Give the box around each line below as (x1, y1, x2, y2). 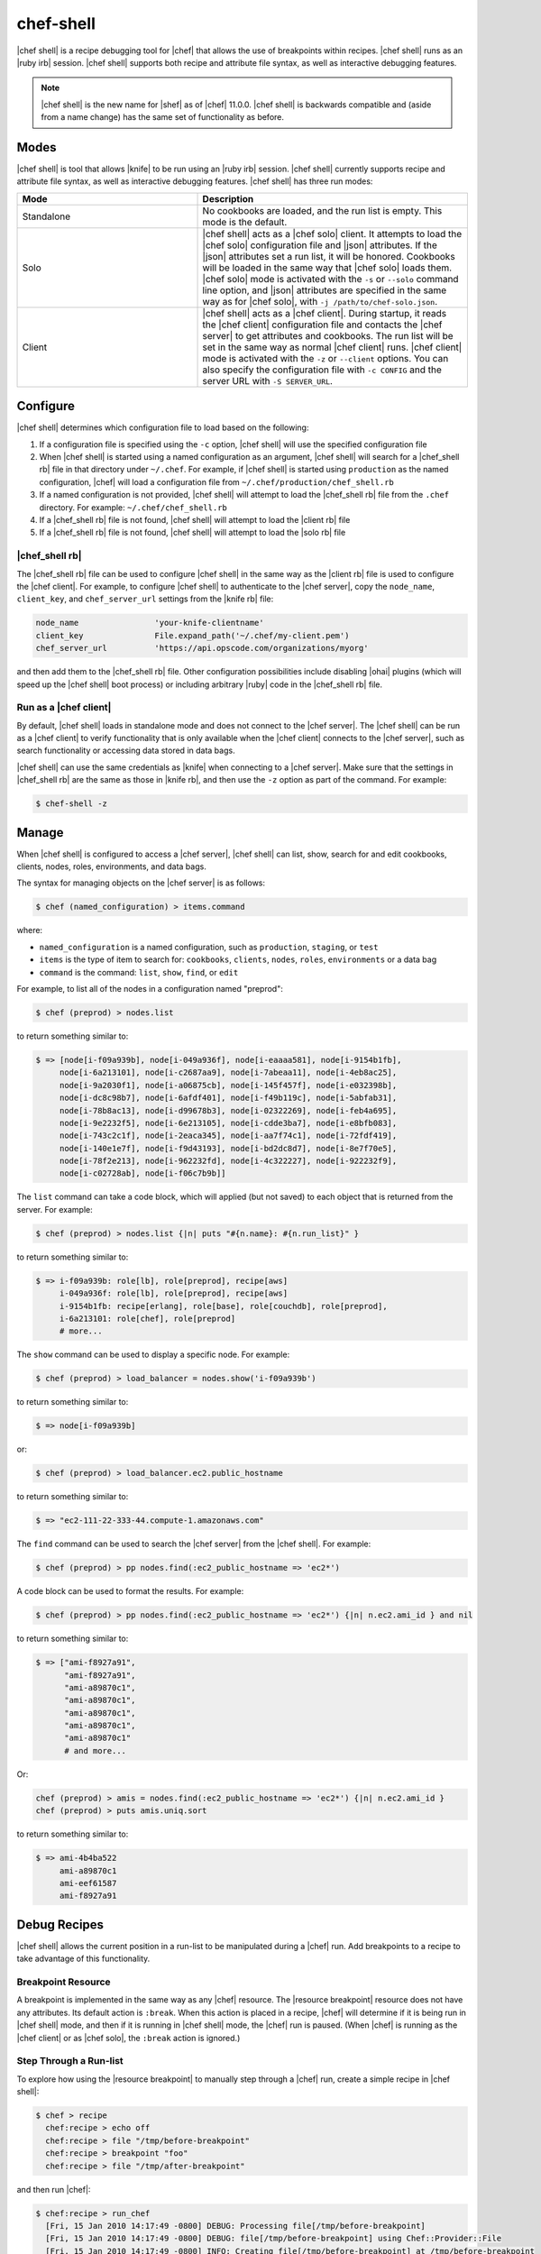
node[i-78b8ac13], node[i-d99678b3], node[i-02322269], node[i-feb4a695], (59, 1105, 398, 1115)
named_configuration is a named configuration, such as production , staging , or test (39, 941, 379, 952)
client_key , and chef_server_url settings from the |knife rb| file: (16, 593, 274, 604)
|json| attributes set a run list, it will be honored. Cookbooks (202, 250, 455, 262)
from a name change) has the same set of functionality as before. (41, 112, 284, 123)
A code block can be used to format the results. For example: (16, 1586, 244, 1597)
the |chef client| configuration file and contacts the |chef (202, 318, 443, 331)
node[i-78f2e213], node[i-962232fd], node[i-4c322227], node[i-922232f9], (59, 1156, 398, 1167)
